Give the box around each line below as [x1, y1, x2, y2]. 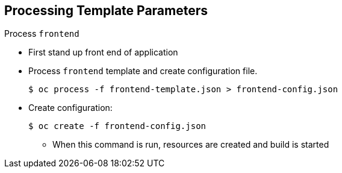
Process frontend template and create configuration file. [28, 66, 258, 77]
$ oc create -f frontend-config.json [28, 121, 207, 131]
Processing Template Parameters [4, 3, 208, 18]
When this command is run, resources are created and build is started [52, 139, 329, 150]
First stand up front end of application [28, 47, 178, 58]
